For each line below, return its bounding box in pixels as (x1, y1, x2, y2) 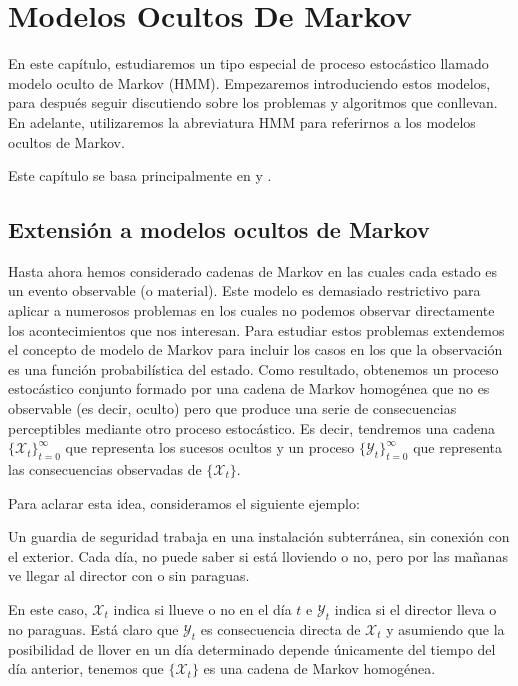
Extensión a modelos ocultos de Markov (8, 214, 430, 245)
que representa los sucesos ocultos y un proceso (65, 437, 355, 458)
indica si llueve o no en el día (113, 599, 292, 619)
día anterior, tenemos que (8, 658, 164, 679)
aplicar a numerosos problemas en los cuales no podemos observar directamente (8, 300, 495, 321)
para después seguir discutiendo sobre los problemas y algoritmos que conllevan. (8, 92, 498, 113)
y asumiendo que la (386, 618, 505, 639)
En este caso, (8, 599, 88, 619)
